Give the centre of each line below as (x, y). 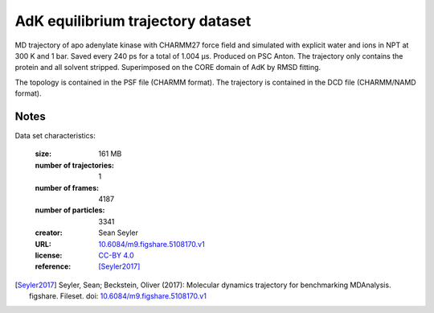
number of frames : (67, 187)
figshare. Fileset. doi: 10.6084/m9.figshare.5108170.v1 (118, 296)
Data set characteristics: (55, 136)
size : (43, 154)
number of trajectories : (74, 165)
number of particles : (70, 210)
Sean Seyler (118, 233)
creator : (49, 233)
